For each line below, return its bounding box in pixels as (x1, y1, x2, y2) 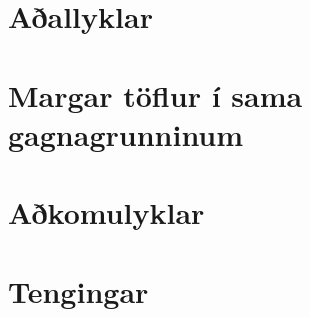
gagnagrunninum (8, 113, 244, 154)
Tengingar (8, 270, 149, 311)
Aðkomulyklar (8, 192, 205, 233)
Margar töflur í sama (8, 74, 303, 115)
